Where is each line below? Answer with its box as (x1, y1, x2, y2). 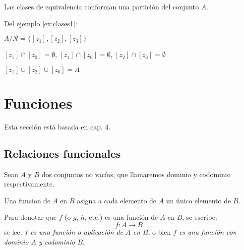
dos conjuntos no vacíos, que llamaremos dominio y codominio (41, 169, 231, 179)
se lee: (4, 227, 22, 237)
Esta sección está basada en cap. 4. (4, 121, 111, 131)
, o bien (148, 227, 171, 237)
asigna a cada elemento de (77, 195, 157, 205)
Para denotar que (4, 212, 57, 222)
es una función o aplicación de (30, 227, 123, 237)
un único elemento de (166, 195, 231, 205)
